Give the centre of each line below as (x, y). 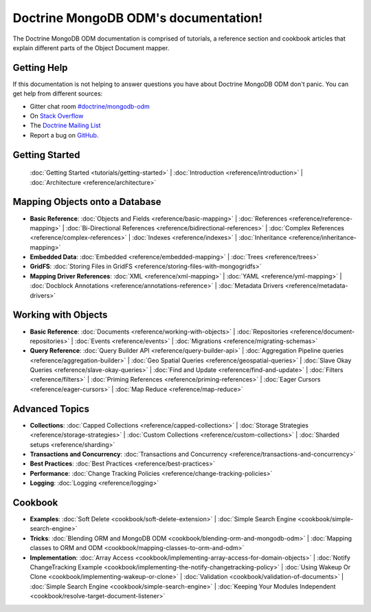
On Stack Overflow (57, 116)
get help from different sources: (58, 94)
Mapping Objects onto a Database (87, 202)
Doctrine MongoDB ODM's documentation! (138, 18)
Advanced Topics (51, 409)
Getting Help (40, 68)
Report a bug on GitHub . (64, 135)
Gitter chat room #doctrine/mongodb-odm (90, 106)
